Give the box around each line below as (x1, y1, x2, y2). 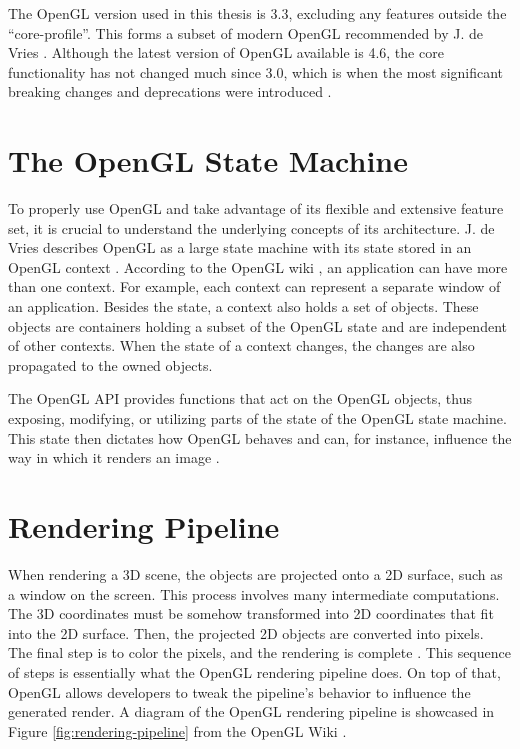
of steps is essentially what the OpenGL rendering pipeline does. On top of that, (8, 661, 501, 682)
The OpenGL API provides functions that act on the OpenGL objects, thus (8, 388, 472, 409)
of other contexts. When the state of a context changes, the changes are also (8, 335, 475, 356)
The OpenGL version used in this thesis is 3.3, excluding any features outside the (8, 3, 507, 23)
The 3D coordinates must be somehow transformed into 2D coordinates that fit (8, 603, 494, 624)
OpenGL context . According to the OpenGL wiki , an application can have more (8, 256, 508, 277)
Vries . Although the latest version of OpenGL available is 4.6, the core (8, 42, 444, 63)
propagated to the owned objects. (8, 354, 213, 375)
